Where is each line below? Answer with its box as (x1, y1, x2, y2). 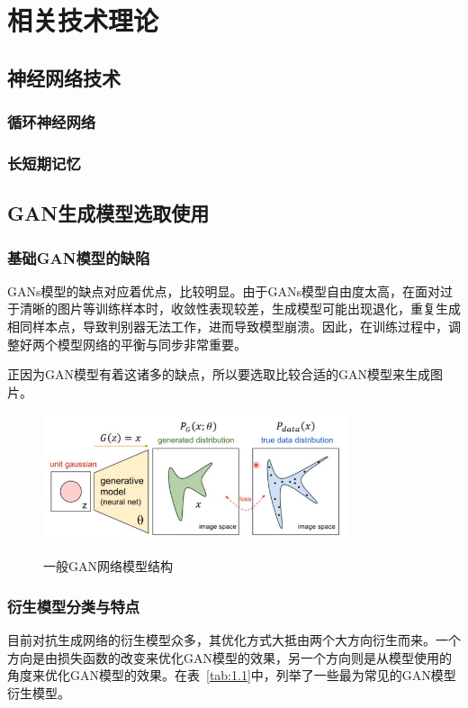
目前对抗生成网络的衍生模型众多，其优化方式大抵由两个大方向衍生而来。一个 (7, 631, 461, 649)
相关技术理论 (7, 2, 159, 39)
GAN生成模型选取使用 (7, 199, 210, 227)
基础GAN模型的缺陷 (7, 246, 150, 268)
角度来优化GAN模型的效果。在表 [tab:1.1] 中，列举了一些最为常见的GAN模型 (7, 666, 456, 685)
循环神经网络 (7, 111, 96, 133)
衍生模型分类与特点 (7, 595, 140, 617)
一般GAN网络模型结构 (43, 557, 173, 576)
